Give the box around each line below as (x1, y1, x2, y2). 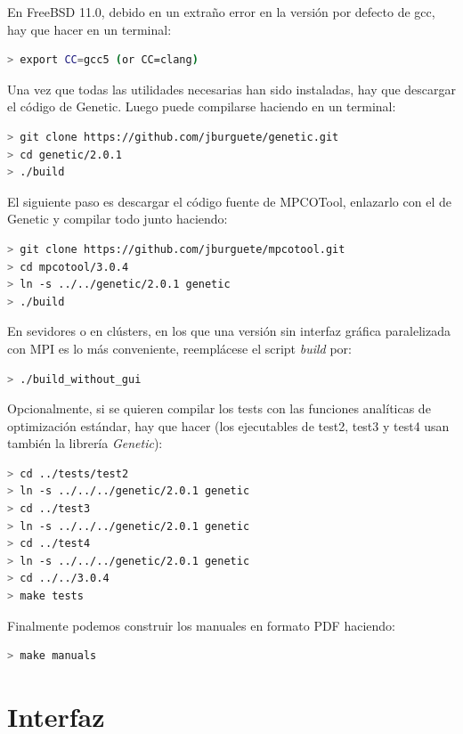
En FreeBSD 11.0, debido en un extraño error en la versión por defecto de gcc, (7, 3, 435, 20)
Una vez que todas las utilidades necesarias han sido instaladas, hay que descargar (7, 79, 457, 98)
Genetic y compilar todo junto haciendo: (7, 209, 228, 228)
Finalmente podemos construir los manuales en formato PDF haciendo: (7, 616, 395, 634)
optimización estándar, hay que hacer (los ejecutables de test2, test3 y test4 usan (7, 416, 450, 435)
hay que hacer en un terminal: (7, 20, 172, 38)
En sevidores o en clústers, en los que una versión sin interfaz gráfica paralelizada (7, 322, 451, 340)
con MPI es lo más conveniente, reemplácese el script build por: (7, 338, 352, 357)
